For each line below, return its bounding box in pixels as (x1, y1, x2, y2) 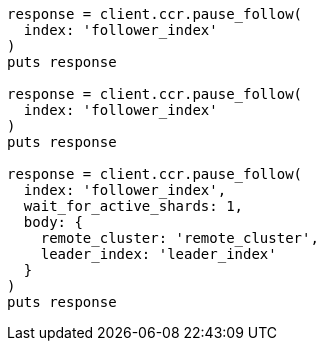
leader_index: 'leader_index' (40, 246, 277, 262)
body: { (23, 214, 83, 230)
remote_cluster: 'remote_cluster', (40, 230, 319, 246)
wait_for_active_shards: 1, (23, 198, 244, 214)
